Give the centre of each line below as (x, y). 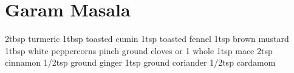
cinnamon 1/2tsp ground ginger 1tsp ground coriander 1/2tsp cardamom (140, 62)
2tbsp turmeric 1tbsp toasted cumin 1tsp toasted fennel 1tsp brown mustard (147, 39)
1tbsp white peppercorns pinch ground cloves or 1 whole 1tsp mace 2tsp (139, 50)
